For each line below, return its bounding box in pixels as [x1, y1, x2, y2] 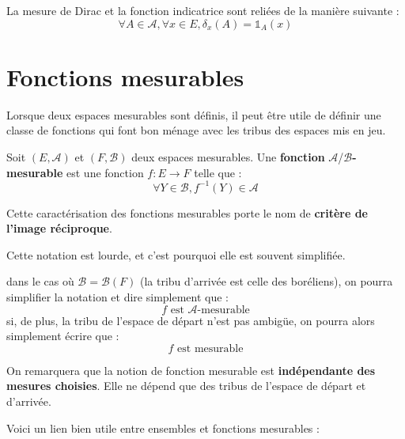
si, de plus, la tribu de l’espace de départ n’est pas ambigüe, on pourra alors [6, 312, 375, 328]
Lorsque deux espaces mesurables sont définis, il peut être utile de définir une [6, 106, 381, 123]
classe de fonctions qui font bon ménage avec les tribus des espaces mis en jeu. [6, 122, 386, 138]
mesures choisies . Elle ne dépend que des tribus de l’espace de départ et [6, 377, 366, 394]
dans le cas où [6, 273, 74, 290]
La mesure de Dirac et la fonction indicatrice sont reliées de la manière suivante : [6, 2, 399, 18]
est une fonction [66, 164, 144, 180]
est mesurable [177, 342, 244, 354]
